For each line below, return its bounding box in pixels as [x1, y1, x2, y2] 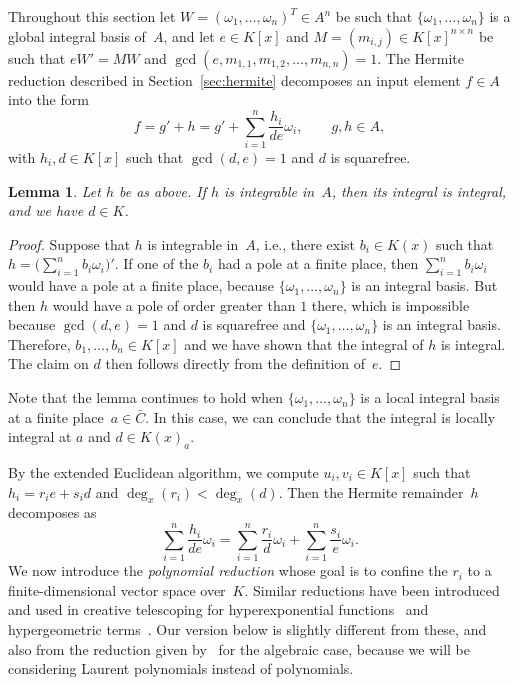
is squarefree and [202, 314, 306, 335]
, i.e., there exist [255, 233, 356, 254]
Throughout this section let [8, 6, 176, 26]
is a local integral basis [360, 387, 500, 408]
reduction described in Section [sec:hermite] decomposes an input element [8, 69, 461, 90]
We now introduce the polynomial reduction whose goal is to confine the [8, 560, 448, 581]
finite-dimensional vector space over [8, 579, 226, 600]
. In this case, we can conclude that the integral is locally [145, 406, 496, 427]
